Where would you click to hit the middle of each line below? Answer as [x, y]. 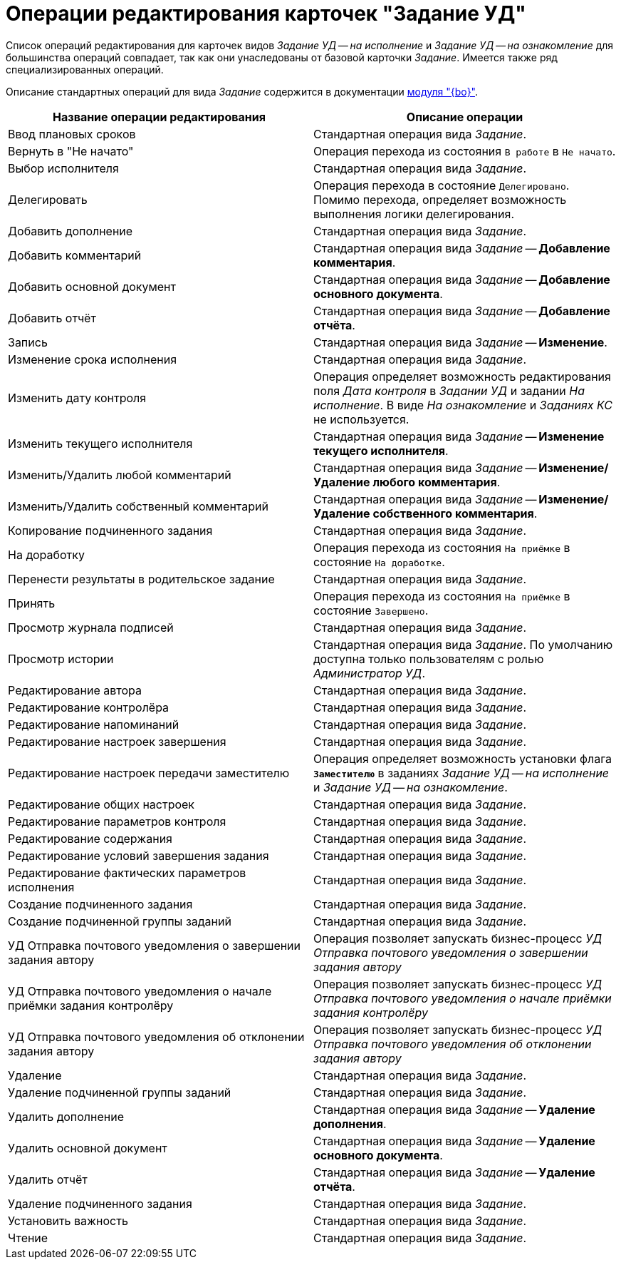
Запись [28, 342]
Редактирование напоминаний [94, 724]
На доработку [46, 554]
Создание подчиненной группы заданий [120, 921]
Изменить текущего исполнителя [100, 443]
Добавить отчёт [52, 318]
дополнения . [350, 1123]
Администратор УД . [370, 673]
